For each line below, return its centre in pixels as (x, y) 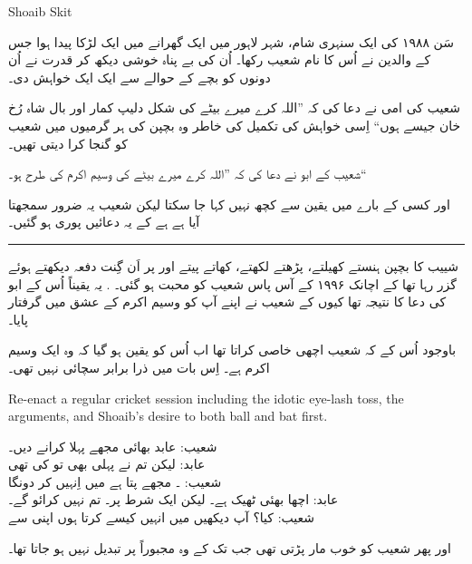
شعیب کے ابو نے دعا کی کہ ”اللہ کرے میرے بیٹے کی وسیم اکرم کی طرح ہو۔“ (188, 174)
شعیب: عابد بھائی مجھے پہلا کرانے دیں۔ (113, 446)
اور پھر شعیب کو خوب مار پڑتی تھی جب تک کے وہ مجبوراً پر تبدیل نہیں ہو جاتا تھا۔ (230, 547)
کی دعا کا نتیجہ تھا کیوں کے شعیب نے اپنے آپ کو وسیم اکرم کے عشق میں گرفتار (227, 301)
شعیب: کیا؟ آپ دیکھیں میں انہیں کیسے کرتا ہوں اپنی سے (161, 517)
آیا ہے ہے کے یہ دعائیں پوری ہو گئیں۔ (104, 222)
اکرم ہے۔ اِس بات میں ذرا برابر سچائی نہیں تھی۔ (139, 367)
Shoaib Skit (40, 11)
